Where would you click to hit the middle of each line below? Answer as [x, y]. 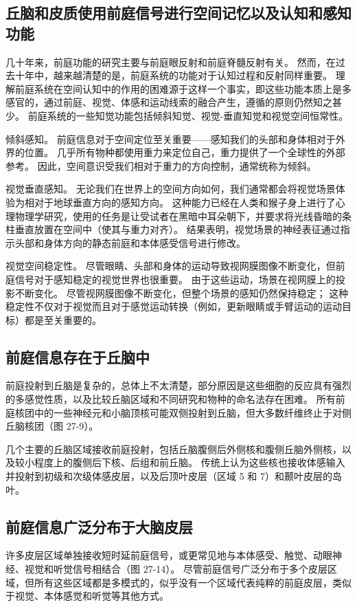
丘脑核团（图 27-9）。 [52, 426]
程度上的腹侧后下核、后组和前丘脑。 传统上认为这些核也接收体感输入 [189, 462]
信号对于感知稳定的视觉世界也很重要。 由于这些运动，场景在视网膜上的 [175, 279]
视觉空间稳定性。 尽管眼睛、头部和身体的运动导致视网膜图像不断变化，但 [171, 266]
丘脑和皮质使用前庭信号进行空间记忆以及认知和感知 [178, 13]
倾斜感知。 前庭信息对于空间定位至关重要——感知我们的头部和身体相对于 [171, 139]
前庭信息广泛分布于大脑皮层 [99, 526]
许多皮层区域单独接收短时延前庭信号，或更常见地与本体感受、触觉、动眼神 [174, 555]
